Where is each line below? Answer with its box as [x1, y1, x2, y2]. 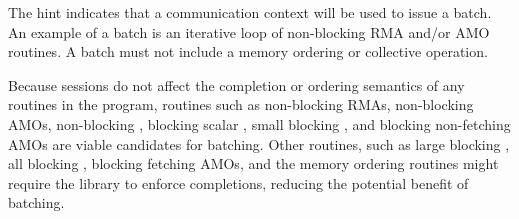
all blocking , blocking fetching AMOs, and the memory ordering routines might [8, 153, 499, 174]
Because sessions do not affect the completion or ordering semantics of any [8, 74, 465, 95]
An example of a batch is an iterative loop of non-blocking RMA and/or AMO [8, 21, 490, 42]
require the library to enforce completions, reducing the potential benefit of [8, 172, 469, 193]
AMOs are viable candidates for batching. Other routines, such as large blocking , [8, 133, 510, 154]
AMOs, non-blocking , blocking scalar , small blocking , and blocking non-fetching [8, 113, 511, 134]
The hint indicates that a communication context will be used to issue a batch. [8, 2, 492, 22]
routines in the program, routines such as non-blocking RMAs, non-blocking [8, 94, 474, 115]
